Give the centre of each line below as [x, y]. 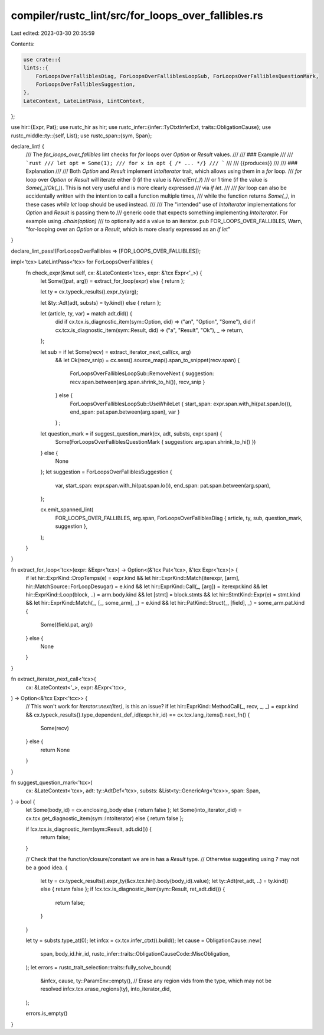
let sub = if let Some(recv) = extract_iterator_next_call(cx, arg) [116, 352]
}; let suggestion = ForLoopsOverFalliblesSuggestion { [106, 472]
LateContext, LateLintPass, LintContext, [84, 101]
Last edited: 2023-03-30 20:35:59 [53, 33]
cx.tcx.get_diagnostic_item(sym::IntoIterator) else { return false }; [105, 818]
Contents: [23, 44]
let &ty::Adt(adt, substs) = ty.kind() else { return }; [101, 302]
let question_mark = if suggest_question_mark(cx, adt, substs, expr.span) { [131, 433]
